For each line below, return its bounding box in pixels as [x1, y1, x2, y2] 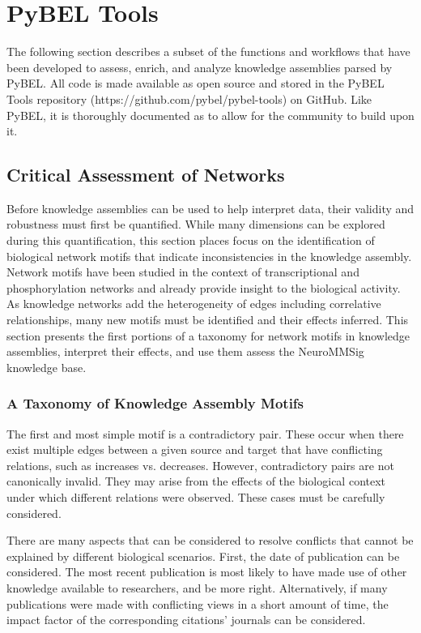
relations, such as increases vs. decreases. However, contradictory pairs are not [6, 456, 394, 473]
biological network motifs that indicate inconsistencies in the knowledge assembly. [6, 247, 412, 264]
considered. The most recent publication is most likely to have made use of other [6, 563, 407, 580]
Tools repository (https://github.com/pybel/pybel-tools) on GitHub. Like [6, 90, 372, 107]
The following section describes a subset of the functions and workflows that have [6, 43, 410, 60]
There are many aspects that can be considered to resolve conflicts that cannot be [6, 532, 414, 549]
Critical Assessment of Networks [6, 162, 285, 187]
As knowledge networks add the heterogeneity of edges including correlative [6, 295, 381, 312]
